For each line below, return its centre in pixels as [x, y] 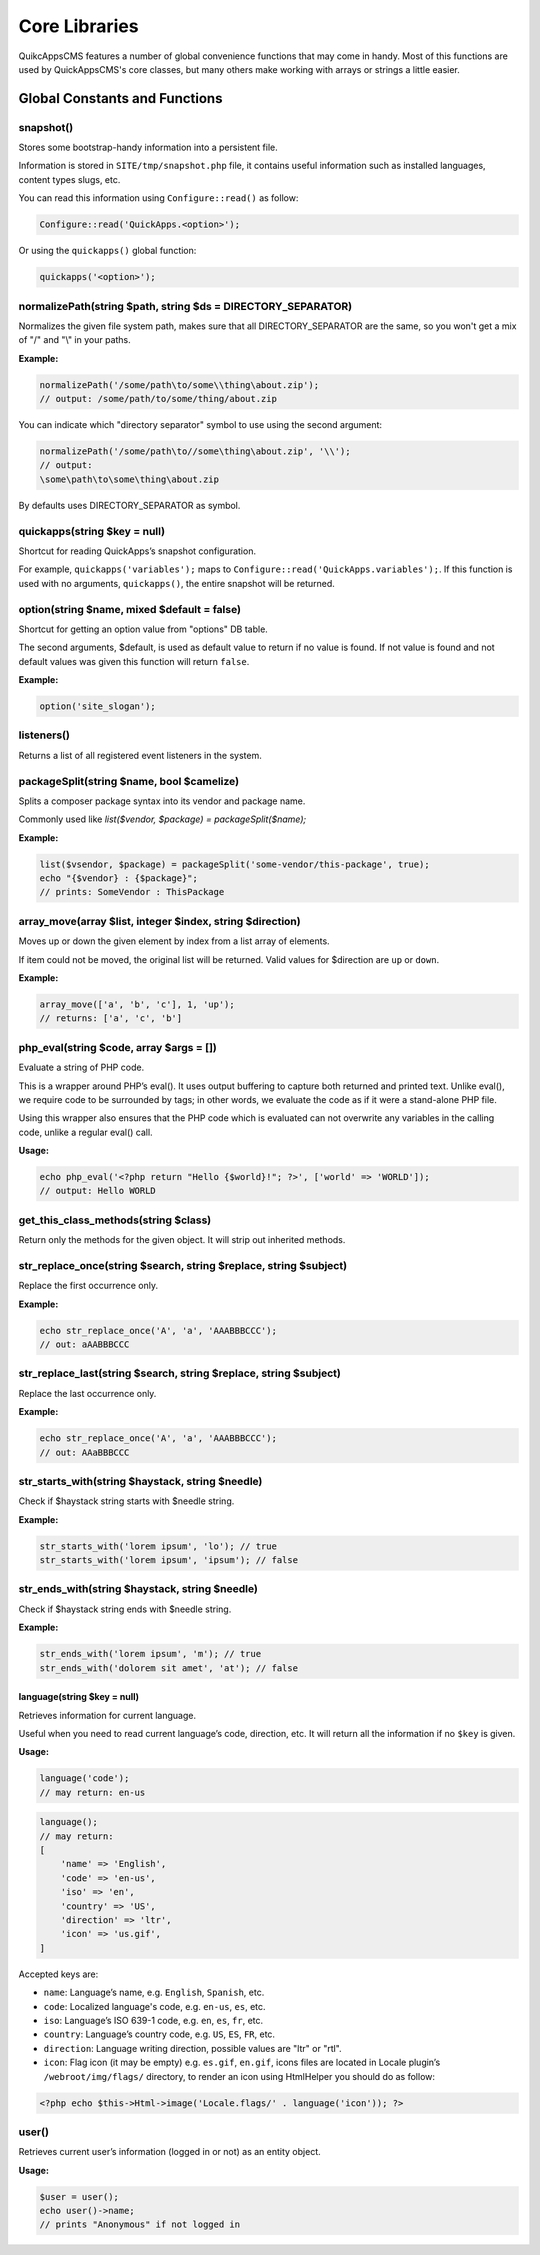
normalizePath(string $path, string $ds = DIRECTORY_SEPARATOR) [185, 306]
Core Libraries [78, 26]
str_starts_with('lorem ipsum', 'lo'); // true [158, 1546]
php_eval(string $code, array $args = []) [117, 1047]
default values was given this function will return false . [134, 661]
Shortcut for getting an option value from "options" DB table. [143, 629]
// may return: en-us [92, 1792]
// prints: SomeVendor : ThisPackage [132, 892]
